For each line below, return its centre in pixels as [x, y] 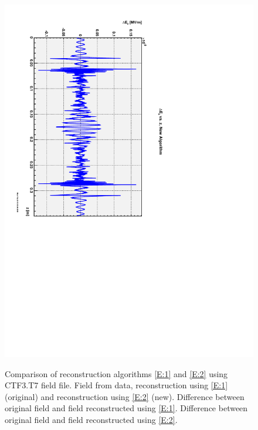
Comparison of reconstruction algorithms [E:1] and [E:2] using [116, 373]
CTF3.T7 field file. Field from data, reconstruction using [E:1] [116, 385]
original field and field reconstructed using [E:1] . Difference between [126, 408]
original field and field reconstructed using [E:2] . [91, 419]
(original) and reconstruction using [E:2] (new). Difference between [125, 396]
